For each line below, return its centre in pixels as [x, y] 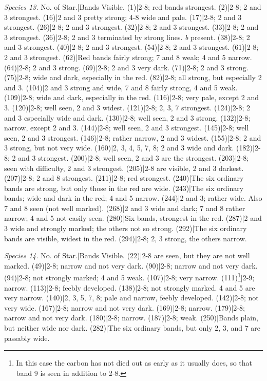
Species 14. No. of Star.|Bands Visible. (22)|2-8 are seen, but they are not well [127, 255]
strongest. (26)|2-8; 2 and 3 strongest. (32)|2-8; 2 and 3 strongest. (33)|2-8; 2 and [131, 27]
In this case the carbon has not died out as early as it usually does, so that [134, 363]
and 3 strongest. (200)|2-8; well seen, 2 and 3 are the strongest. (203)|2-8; [133, 157]
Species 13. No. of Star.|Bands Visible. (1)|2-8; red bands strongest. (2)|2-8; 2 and [133, 7]
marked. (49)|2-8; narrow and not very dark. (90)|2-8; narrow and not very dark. [131, 265]
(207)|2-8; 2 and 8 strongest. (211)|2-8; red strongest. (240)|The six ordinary [124, 178]
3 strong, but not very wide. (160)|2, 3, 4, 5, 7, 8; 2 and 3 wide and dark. [119, 148]
